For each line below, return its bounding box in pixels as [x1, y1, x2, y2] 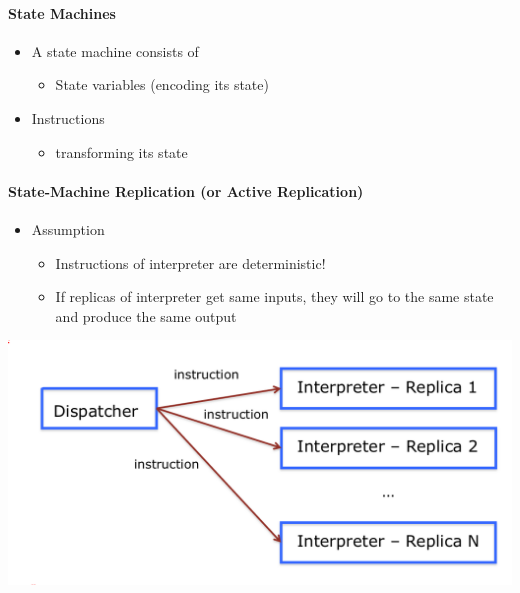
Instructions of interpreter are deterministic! [55, 252, 326, 273]
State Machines [8, 2, 116, 23]
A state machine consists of [31, 40, 199, 61]
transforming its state [55, 141, 188, 162]
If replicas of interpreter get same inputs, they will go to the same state [55, 286, 494, 307]
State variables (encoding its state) [55, 74, 269, 95]
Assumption [31, 218, 105, 239]
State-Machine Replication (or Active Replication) [8, 180, 364, 201]
